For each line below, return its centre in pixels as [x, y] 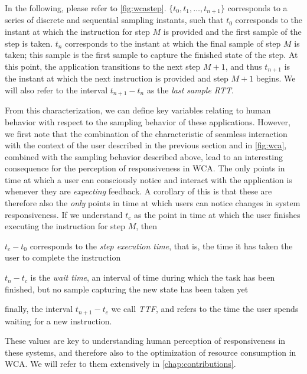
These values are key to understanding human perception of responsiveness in [145, 341]
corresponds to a [257, 8]
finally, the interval [39, 309]
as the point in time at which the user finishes [217, 214]
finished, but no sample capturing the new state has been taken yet [127, 289]
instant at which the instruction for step [77, 32]
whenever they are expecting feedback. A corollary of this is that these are [138, 191]
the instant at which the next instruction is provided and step [117, 78]
